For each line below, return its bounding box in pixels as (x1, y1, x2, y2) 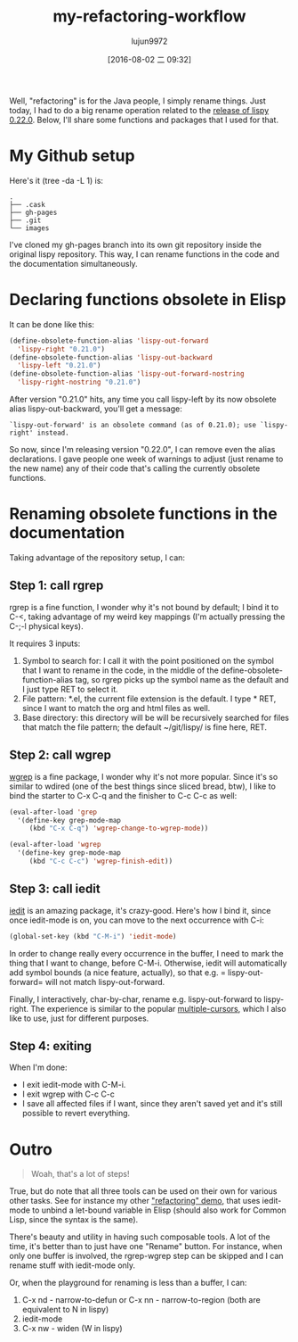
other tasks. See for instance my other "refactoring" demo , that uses (9, 1196, 261, 1206)
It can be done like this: (9, 319, 95, 329)
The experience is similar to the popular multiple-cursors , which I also (30, 1003, 286, 1014)
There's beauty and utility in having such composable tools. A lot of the (9, 1231, 270, 1242)
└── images (9, 223, 50, 233)
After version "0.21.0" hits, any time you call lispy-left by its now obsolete (9, 394, 278, 405)
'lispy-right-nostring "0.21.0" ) (17, 377, 141, 387)
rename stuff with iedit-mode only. (9, 1260, 136, 1271)
